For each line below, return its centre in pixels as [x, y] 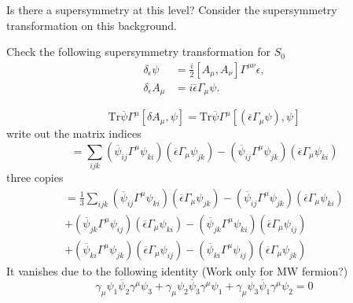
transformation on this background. [92, 25]
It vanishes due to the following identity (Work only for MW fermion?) [177, 270]
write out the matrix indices [74, 133]
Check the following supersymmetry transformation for [139, 52]
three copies [35, 177]
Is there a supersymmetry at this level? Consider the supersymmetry [172, 9]
